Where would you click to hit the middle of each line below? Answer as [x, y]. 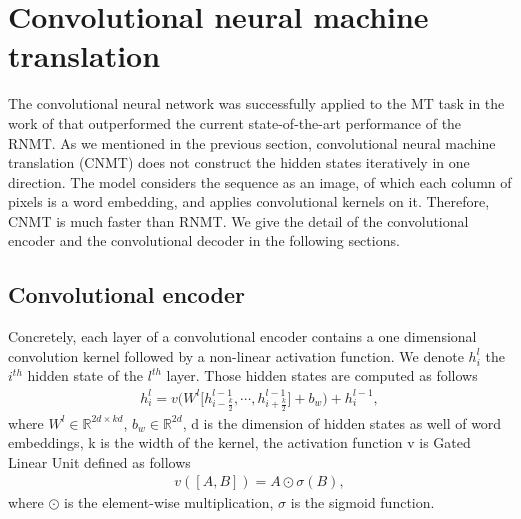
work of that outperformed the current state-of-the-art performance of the [235, 122]
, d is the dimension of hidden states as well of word [342, 422]
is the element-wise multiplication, [169, 502]
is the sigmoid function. [362, 502]
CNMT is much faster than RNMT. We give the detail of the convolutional [238, 220]
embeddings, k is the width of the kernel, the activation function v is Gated [239, 442]
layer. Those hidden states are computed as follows [322, 375]
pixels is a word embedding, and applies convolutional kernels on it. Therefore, [249, 201]
